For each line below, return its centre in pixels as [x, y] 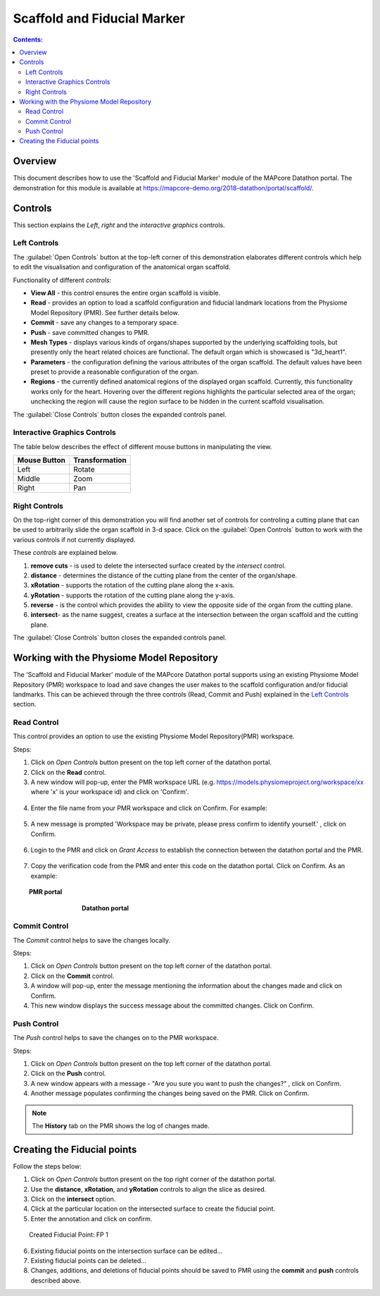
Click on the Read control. [68, 772]
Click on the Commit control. [72, 976]
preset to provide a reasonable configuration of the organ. [115, 372]
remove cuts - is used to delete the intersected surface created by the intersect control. [158, 566]
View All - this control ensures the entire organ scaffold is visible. [126, 293]
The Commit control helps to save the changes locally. [92, 940]
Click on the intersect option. [73, 1199]
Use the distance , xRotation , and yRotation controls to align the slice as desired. [148, 1189]
